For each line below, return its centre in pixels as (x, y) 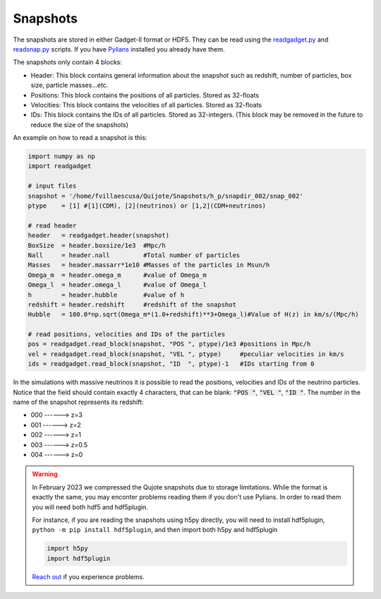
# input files (52, 186)
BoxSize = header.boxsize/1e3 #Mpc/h (97, 245)
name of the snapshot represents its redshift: (78, 402)
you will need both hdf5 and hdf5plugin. (90, 507)
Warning (45, 474)
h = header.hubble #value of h (106, 295)
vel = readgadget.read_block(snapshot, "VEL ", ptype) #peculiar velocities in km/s (186, 354)
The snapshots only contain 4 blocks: (68, 62)
